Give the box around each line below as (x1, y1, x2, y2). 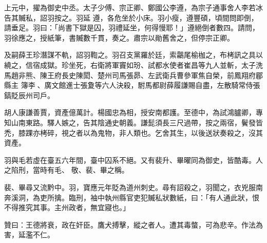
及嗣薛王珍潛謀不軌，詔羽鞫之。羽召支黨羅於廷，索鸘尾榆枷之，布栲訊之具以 (4, 49, 263, 60)
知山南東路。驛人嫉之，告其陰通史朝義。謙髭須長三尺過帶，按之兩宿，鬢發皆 (4, 117, 263, 127)
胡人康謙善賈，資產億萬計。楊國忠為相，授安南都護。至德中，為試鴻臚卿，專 (4, 107, 263, 118)
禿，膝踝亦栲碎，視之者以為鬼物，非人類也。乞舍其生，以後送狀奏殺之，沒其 (4, 127, 263, 138)
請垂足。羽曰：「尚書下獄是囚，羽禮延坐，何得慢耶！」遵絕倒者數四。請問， (4, 22, 259, 33)
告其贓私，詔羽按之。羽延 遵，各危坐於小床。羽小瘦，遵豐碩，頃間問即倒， (4, 12, 258, 23)
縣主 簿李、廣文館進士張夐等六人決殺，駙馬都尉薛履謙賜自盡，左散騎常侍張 (4, 80, 260, 90)
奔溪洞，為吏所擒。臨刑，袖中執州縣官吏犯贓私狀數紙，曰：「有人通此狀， (4, 192, 252, 202)
